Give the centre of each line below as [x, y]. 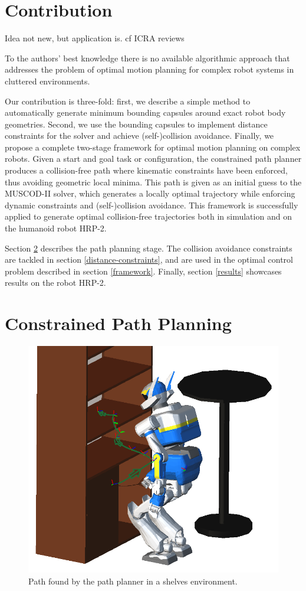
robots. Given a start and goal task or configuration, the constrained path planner [153, 159]
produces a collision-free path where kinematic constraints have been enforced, [146, 170]
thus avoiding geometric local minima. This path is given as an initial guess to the [153, 182]
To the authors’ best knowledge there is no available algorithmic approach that [147, 58]
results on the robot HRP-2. [55, 283]
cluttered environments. [47, 81]
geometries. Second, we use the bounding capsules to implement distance [136, 124]
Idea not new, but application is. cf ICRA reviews [95, 38]
